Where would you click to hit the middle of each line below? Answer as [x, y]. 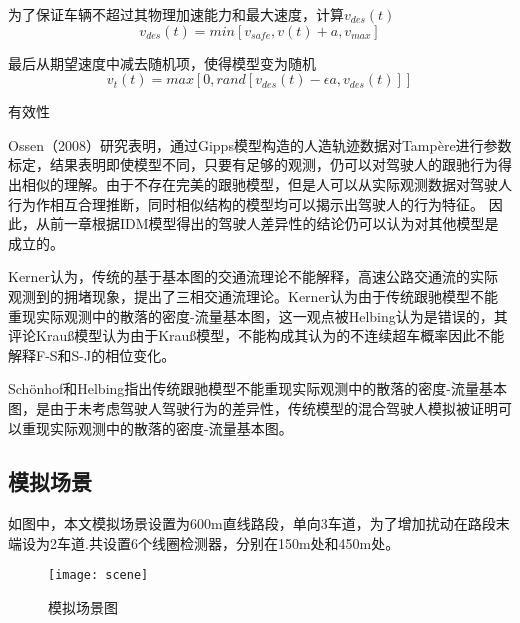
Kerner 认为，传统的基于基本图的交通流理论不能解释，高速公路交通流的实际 [253, 276]
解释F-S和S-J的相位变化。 [92, 354]
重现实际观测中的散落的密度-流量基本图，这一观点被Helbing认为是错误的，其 [258, 315]
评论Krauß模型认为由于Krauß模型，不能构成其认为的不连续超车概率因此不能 [256, 335]
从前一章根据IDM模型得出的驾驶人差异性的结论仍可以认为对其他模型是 [267, 223]
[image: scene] [98, 575]
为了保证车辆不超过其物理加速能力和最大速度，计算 [176, 14]
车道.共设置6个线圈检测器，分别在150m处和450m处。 [228, 542]
